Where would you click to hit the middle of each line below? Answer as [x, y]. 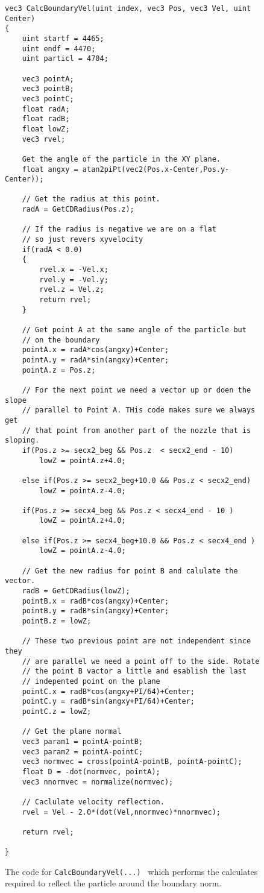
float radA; [46, 109]
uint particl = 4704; [65, 59]
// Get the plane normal [72, 732]
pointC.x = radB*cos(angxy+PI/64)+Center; [108, 691]
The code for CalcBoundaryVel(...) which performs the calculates [131, 871]
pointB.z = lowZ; [57, 621]
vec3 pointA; [48, 79]
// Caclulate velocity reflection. [93, 802]
